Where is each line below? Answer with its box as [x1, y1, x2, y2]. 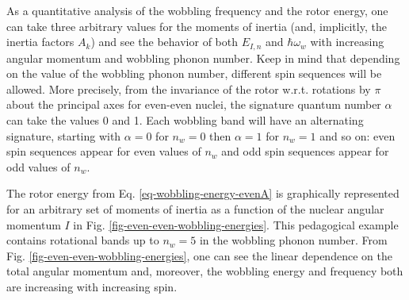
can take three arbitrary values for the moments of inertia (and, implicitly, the [6, 17, 387, 34]
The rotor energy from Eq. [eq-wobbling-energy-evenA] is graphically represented [6, 185, 399, 202]
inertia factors [6, 33, 75, 50]
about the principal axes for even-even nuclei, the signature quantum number [6, 96, 381, 113]
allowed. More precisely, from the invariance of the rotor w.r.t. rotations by [6, 80, 371, 97]
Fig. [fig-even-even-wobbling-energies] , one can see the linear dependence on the [6, 247, 392, 263]
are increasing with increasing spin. [6, 278, 178, 294]
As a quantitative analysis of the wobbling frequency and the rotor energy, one [6, 2, 388, 18]
